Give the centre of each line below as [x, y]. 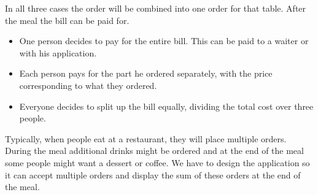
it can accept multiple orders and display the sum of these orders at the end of [153, 174]
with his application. [58, 52]
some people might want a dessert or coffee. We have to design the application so [157, 162]
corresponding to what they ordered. [88, 85]
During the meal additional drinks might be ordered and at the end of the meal [154, 151]
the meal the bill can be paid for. [67, 20]
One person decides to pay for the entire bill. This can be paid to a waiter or [164, 41]
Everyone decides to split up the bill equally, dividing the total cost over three [166, 106]
